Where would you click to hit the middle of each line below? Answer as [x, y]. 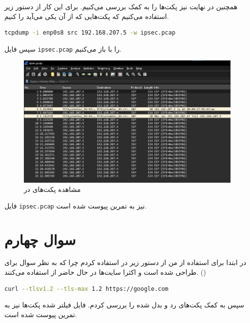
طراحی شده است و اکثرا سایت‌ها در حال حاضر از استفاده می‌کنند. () [105, 272]
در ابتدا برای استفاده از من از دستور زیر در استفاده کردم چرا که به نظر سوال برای [125, 262]
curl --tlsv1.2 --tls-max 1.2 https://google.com [87, 289]
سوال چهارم [40, 239]
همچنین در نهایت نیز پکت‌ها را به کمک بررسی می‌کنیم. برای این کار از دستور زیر [121, 6]
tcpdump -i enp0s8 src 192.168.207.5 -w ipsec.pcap [90, 33]
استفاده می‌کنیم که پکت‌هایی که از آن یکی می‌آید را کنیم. [87, 16]
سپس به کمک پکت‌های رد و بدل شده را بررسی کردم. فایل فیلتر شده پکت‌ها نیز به [124, 305]
